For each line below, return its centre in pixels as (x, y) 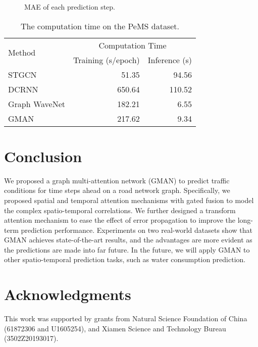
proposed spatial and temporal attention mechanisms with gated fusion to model (129, 200)
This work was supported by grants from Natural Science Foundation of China (126, 318)
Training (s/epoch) (107, 60)
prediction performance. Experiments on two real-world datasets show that (137, 230)
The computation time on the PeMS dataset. (100, 26)
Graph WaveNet (37, 104)
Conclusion (43, 156)
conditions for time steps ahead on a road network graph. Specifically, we (117, 190)
